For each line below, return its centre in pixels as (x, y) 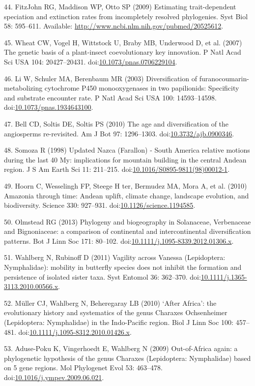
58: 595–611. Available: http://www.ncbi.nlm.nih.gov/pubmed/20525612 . (114, 26)
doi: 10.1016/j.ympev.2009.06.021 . (54, 377)
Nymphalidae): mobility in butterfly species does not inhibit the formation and (123, 267)
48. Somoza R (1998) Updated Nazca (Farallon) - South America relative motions (127, 150)
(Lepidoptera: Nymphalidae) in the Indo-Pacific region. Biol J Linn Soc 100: (119, 322)
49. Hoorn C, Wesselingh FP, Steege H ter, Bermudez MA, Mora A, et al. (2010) (126, 185)
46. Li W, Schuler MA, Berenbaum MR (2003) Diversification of (100, 78)
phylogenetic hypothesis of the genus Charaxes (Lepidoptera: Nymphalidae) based (127, 358)
